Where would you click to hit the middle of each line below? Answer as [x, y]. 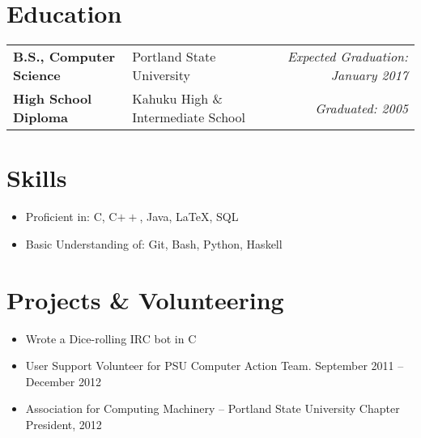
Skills [37, 178]
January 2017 [369, 75]
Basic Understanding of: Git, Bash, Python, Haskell [154, 243]
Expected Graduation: [347, 57]
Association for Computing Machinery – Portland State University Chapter [213, 408]
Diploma [41, 117]
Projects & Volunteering [145, 299]
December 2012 [63, 381]
